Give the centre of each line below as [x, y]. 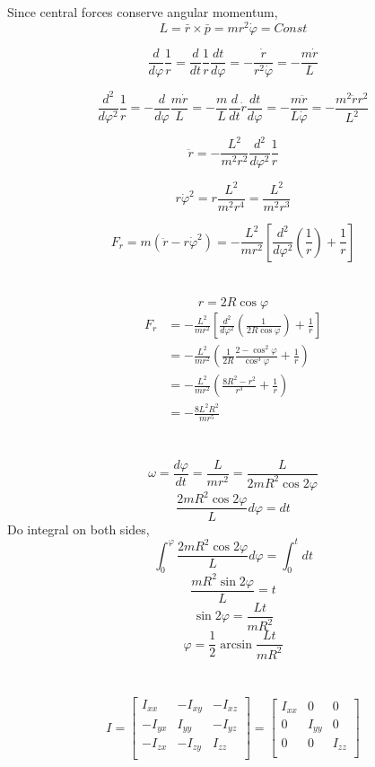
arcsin [236, 644]
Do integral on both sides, [78, 529]
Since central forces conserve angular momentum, [143, 12]
